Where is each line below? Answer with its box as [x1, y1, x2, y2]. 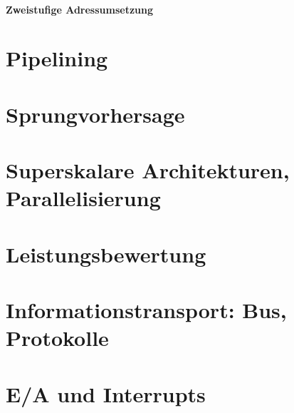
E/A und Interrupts [6, 379, 206, 408]
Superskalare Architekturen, [6, 155, 290, 185]
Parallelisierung [6, 183, 161, 213]
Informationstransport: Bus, [6, 295, 287, 325]
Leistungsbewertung [6, 239, 206, 268]
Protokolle [6, 323, 109, 352]
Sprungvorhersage [6, 99, 185, 128]
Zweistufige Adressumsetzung [6, 1, 154, 16]
